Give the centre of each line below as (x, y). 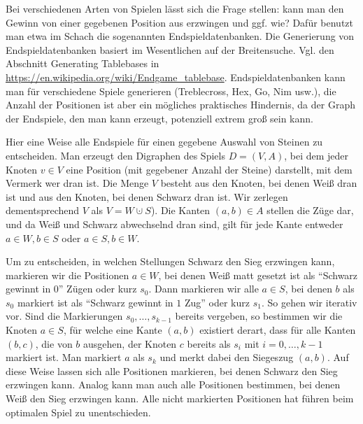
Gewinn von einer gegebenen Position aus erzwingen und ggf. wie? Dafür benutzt (179, 22)
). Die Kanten (180, 210)
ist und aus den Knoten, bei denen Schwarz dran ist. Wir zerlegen (147, 196)
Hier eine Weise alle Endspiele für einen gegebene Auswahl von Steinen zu (164, 142)
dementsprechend (43, 210)
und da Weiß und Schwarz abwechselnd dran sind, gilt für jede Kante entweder (175, 224)
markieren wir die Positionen (67, 275)
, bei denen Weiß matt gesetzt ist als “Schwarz (258, 275)
